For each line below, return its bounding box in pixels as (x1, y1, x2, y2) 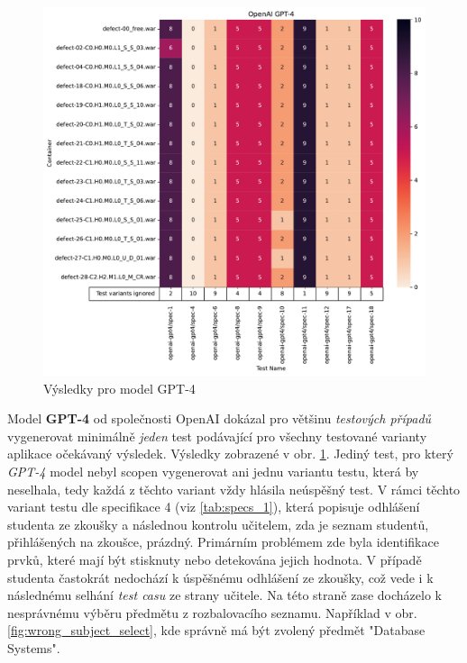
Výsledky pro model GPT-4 (43, 378, 196, 397)
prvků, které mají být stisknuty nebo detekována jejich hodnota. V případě (7, 550, 422, 569)
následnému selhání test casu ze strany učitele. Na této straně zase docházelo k (7, 586, 442, 604)
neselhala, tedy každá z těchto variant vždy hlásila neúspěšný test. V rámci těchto (7, 479, 461, 498)
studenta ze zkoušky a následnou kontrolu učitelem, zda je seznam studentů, (7, 514, 429, 533)
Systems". (7, 639, 60, 657)
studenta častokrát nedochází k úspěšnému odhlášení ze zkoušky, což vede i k (7, 568, 434, 586)
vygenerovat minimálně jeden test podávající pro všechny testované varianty (7, 426, 427, 445)
